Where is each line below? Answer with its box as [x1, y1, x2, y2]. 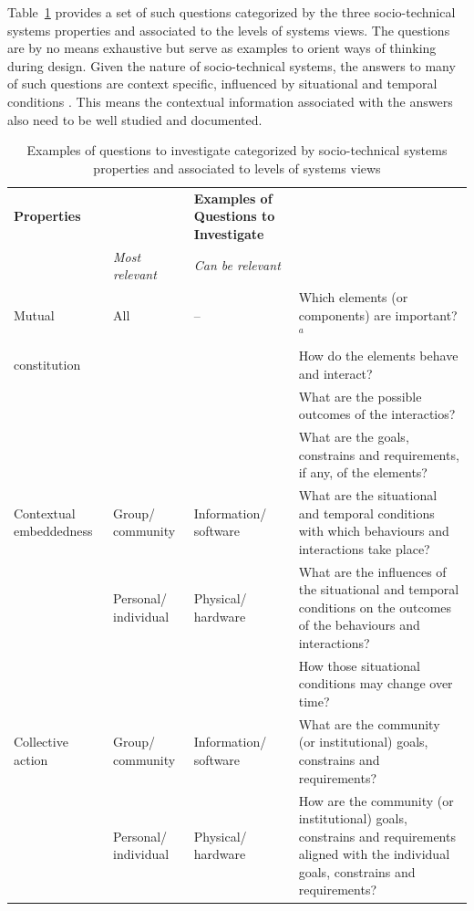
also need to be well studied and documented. [7, 110, 263, 129]
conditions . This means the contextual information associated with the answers [7, 91, 453, 110]
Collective [14, 732, 68, 751]
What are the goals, [298, 426, 409, 445]
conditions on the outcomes [298, 597, 452, 616]
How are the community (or [298, 791, 454, 810]
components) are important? [298, 305, 458, 324]
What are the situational [298, 486, 438, 504]
